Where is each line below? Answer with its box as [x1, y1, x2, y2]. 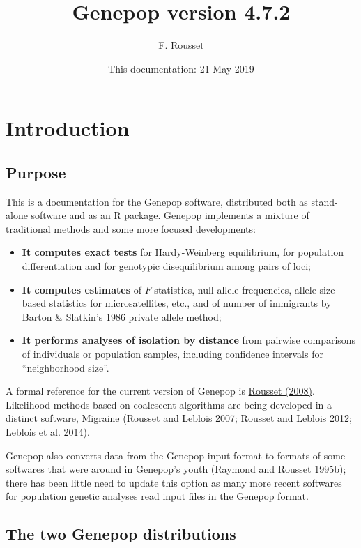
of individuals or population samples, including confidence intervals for [22, 347, 323, 361]
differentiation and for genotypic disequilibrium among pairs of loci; [22, 259, 311, 273]
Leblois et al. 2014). [6, 425, 90, 439]
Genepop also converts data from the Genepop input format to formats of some [6, 448, 346, 462]
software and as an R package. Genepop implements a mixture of [31, 208, 309, 222]
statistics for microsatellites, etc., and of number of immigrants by [49, 296, 332, 310]
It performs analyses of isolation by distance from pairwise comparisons [22, 333, 356, 347]
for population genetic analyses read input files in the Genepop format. [6, 489, 309, 503]
